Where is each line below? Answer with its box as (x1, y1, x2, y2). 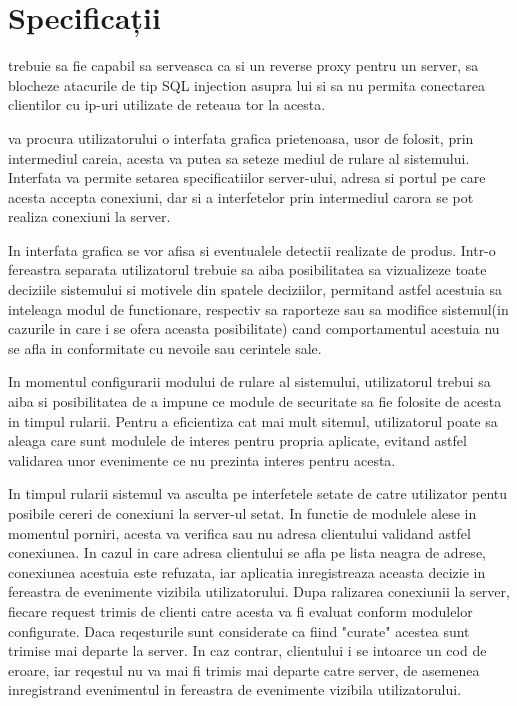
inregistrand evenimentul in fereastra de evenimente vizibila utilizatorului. (8, 679, 462, 700)
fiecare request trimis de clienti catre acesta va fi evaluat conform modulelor (8, 600, 473, 621)
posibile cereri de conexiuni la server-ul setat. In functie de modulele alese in (8, 503, 477, 523)
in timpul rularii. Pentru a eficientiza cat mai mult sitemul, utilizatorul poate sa (8, 410, 498, 431)
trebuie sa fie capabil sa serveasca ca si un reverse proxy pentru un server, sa (8, 55, 479, 76)
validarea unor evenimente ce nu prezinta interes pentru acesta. (8, 449, 396, 470)
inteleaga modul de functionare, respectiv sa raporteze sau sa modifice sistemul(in (8, 298, 509, 319)
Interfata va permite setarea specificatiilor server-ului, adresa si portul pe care (8, 167, 486, 188)
